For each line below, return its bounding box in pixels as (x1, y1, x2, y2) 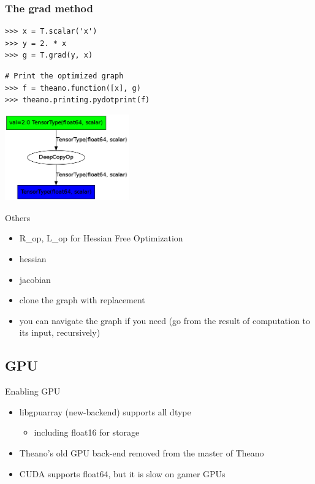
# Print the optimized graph (5, 72, 124, 80)
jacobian (19, 273, 51, 285)
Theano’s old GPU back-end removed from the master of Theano (19, 446, 264, 459)
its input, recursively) (19, 326, 101, 339)
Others (5, 211, 31, 224)
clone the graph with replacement (19, 293, 145, 306)
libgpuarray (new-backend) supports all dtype (19, 405, 191, 418)
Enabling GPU (5, 385, 61, 398)
